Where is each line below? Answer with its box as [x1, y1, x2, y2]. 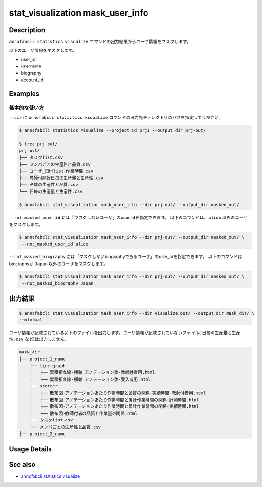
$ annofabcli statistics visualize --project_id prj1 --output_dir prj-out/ [19, 128, 206, 133]
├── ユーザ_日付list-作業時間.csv [19, 168, 94, 174]
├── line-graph [29, 363, 65, 369]
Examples [9, 89, 40, 98]
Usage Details [9, 445, 52, 453]
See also [9, 460, 36, 469]
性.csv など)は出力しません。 [9, 336, 69, 342]
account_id [21, 77, 44, 83]
